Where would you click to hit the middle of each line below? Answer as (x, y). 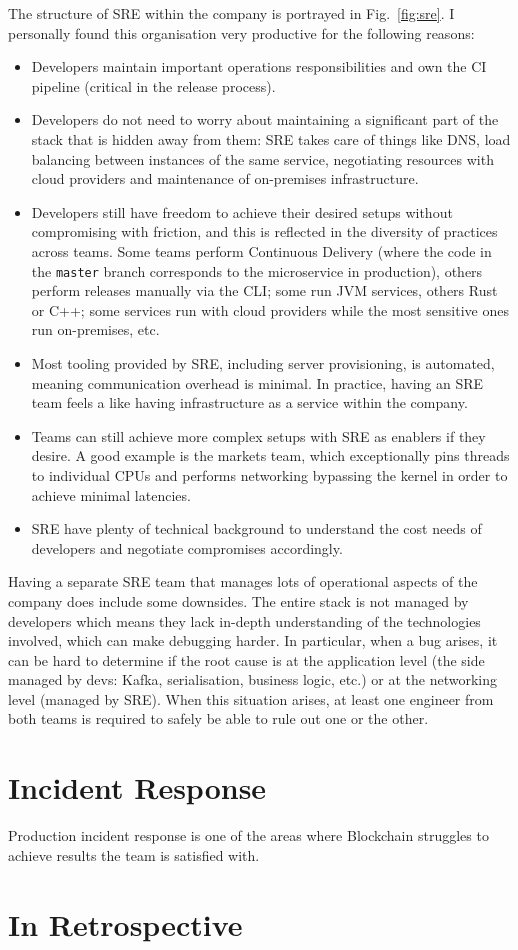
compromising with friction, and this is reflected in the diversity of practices (264, 231)
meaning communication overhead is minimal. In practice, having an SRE (257, 382)
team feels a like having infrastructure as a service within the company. (249, 402)
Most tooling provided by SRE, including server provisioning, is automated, (263, 362)
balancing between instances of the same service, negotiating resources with (262, 158)
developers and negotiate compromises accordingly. (187, 547)
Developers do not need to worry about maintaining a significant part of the (265, 119)
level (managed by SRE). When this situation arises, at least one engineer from (251, 698)
